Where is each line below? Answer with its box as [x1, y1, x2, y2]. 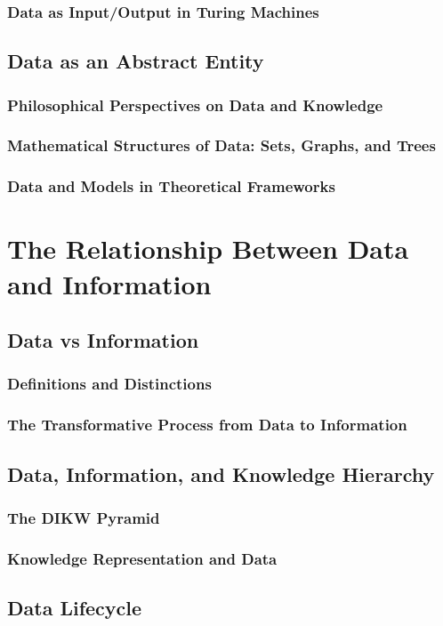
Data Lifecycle [7, 594, 142, 622]
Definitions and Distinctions [7, 373, 212, 395]
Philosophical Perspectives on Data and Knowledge [7, 93, 383, 116]
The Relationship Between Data [7, 230, 409, 267]
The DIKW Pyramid [7, 506, 160, 528]
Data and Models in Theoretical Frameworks [7, 175, 335, 197]
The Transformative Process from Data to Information [7, 413, 407, 436]
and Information [7, 265, 212, 301]
